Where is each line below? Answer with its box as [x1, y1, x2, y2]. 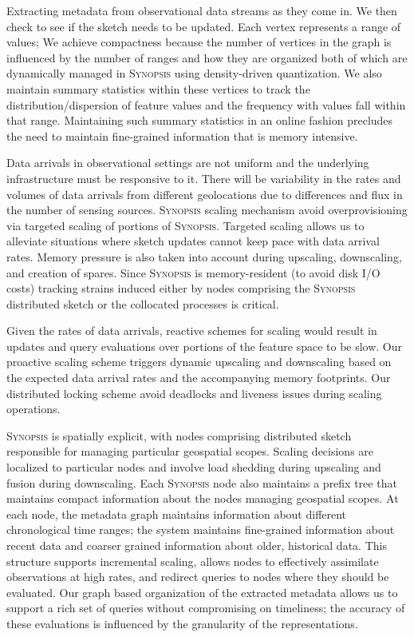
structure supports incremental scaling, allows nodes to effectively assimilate [6, 552, 379, 569]
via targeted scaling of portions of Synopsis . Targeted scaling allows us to [6, 217, 365, 233]
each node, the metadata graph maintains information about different [6, 505, 347, 522]
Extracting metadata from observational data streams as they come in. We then [6, 2, 397, 18]
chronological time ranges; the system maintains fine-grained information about [6, 521, 395, 538]
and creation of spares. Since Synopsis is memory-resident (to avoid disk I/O [6, 264, 380, 281]
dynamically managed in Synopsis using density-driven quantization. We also [6, 65, 382, 82]
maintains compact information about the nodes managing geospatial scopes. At [6, 490, 399, 507]
